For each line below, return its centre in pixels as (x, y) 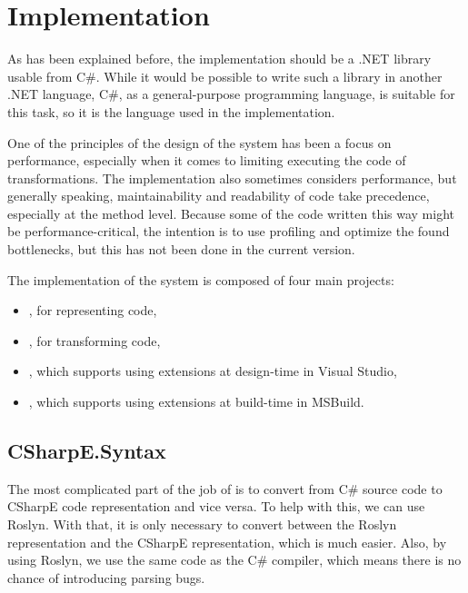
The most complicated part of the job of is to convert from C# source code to (225, 488)
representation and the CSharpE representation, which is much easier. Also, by (227, 542)
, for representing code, (93, 310)
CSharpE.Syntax (87, 451)
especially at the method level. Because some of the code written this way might (231, 213)
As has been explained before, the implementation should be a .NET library (219, 59)
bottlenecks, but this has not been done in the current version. (181, 249)
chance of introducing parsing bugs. (106, 577)
